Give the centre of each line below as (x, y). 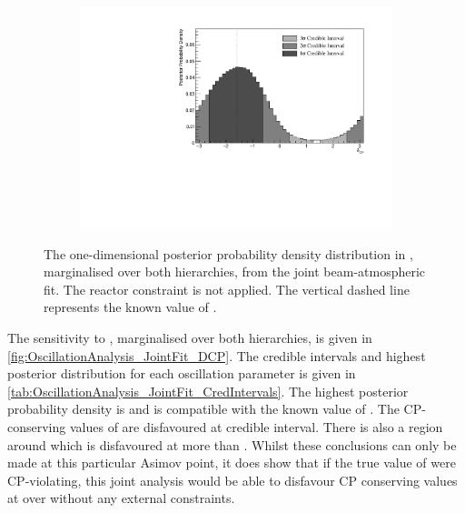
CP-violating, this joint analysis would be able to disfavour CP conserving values (232, 480)
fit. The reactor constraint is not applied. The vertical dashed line (227, 289)
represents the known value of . (130, 307)
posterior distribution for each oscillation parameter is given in (182, 373)
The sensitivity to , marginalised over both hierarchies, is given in (190, 338)
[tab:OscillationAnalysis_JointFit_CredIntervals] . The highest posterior (208, 391)
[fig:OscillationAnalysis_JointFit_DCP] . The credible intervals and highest (217, 355)
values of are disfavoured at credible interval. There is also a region (256, 427)
